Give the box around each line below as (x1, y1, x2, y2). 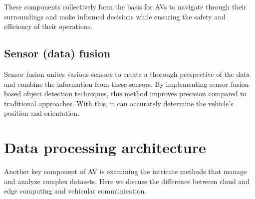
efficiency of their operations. (4, 21, 93, 31)
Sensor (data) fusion (4, 45, 111, 61)
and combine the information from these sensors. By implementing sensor (4, 78, 229, 89)
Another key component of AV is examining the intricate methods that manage (4, 166, 247, 177)
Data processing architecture (4, 137, 206, 158)
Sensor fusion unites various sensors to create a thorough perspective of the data (4, 68, 250, 79)
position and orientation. (4, 108, 80, 118)
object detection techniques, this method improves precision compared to (23, 88, 247, 99)
